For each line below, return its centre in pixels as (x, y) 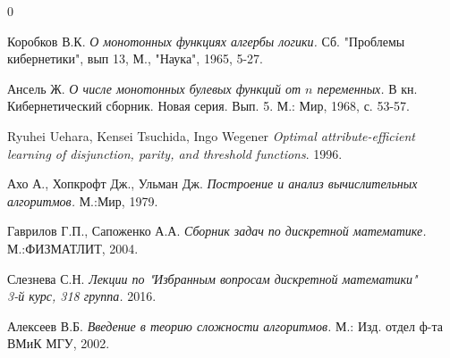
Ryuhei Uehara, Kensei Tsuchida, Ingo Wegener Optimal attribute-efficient (212, 135)
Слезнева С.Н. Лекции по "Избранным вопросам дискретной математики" (212, 278)
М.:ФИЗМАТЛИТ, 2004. (73, 248)
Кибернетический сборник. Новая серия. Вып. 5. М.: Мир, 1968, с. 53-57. (208, 106)
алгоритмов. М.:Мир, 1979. (83, 200)
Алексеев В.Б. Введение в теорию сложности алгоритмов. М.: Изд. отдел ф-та (225, 325)
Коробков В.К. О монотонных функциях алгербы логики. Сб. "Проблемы (206, 41)
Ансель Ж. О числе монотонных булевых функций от (154, 88)
